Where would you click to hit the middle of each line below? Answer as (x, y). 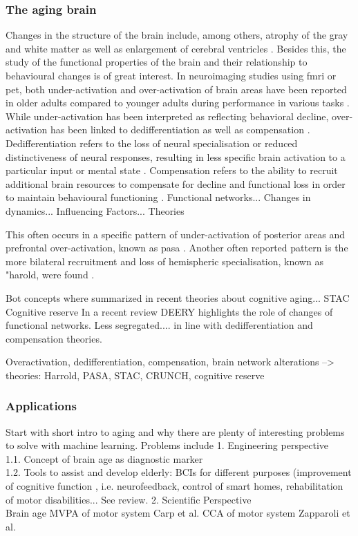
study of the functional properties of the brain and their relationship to (157, 62)
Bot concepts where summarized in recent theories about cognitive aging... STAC (178, 297)
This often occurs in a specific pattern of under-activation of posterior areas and (176, 234)
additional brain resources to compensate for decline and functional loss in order (176, 183)
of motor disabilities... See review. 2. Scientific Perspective (129, 499)
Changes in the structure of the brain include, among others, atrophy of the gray (177, 35)
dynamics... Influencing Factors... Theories (95, 210)
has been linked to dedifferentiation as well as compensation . (180, 130)
